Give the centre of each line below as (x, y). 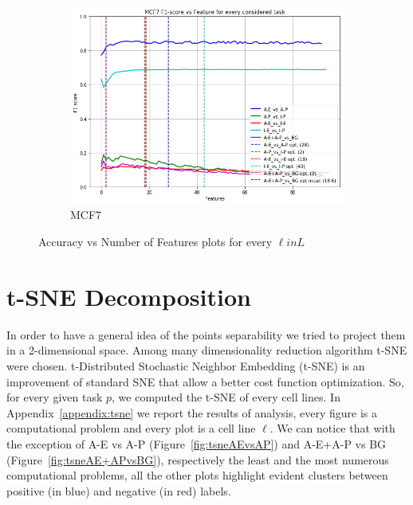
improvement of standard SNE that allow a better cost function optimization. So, (205, 381)
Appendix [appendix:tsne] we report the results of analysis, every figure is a (192, 412)
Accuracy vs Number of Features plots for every (155, 242)
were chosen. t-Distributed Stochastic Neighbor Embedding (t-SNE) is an (186, 365)
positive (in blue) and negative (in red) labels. (119, 490)
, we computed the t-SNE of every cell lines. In (226, 397)
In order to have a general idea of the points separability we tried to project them (206, 334)
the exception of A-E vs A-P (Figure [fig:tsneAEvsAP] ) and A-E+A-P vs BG (197, 443)
